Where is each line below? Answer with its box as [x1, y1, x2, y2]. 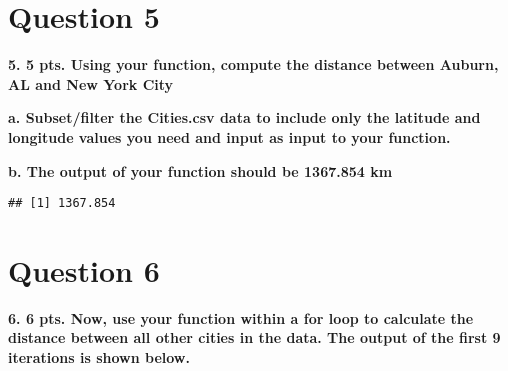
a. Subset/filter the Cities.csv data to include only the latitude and [8, 107, 481, 128]
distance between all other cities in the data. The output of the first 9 [8, 327, 501, 348]
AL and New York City [8, 73, 174, 94]
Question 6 [8, 249, 160, 290]
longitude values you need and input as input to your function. [8, 126, 451, 147]
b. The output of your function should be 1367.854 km [8, 160, 393, 181]
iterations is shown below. [8, 347, 190, 368]
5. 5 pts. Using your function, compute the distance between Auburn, [8, 54, 499, 75]
